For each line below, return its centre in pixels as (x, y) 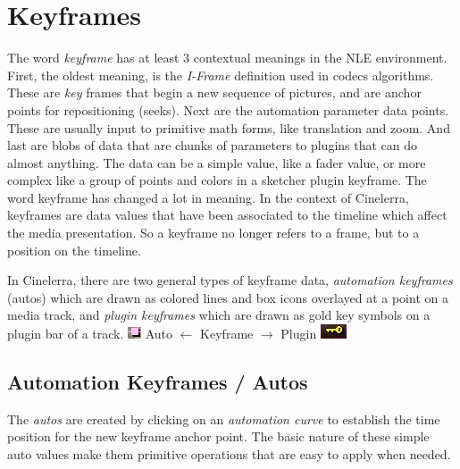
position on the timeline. (74, 250)
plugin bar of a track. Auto (90, 334)
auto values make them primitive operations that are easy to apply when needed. (229, 454)
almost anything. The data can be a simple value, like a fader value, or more (217, 162)
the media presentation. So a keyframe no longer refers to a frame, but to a (213, 233)
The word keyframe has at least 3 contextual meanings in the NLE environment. (227, 58)
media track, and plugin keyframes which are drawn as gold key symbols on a (219, 315)
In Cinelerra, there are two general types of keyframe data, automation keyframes (230, 280)
